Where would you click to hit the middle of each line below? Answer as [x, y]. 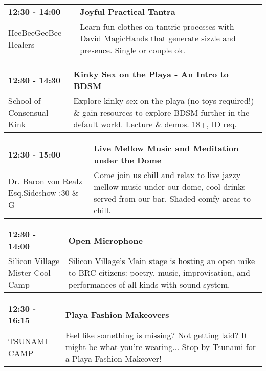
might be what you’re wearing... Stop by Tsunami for [160, 347]
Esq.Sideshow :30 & [43, 192]
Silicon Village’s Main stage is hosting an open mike [162, 261]
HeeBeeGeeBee [35, 32]
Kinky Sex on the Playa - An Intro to [151, 74]
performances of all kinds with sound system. [149, 284]
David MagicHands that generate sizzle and [158, 38]
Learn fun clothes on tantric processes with [157, 26]
